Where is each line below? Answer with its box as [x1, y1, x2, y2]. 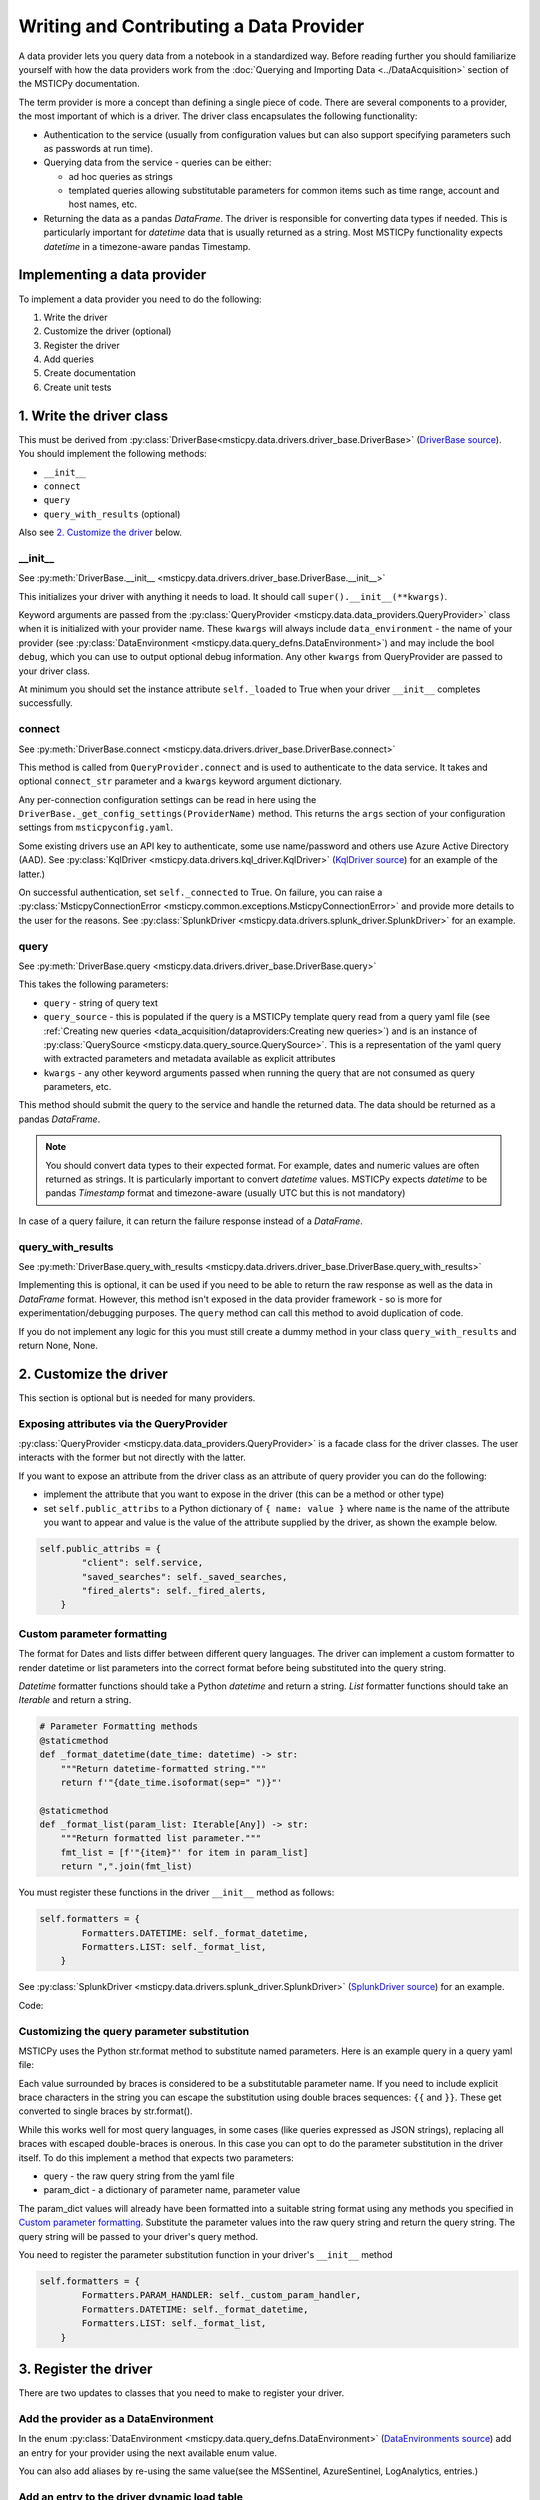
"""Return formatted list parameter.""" [60, 1833, 262, 1844]
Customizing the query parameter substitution [18, 2024, 250, 2038]
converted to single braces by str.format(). [18, 2105, 194, 2117]
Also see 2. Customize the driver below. [18, 526, 182, 539]
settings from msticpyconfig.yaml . [18, 821, 174, 834]
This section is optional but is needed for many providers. [18, 1391, 256, 1404]
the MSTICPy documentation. [18, 78, 140, 90]
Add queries [43, 353, 95, 365]
